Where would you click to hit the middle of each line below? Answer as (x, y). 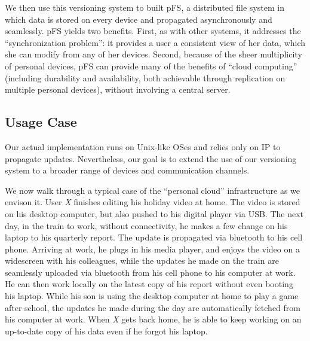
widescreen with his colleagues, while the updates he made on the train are (142, 261)
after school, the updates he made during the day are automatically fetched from (153, 307)
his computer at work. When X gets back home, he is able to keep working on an (153, 319)
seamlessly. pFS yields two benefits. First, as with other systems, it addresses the (153, 31)
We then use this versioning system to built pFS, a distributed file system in (145, 7)
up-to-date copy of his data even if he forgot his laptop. (106, 331)
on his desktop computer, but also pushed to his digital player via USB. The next (154, 213)
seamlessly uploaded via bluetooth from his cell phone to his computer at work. (150, 272)
